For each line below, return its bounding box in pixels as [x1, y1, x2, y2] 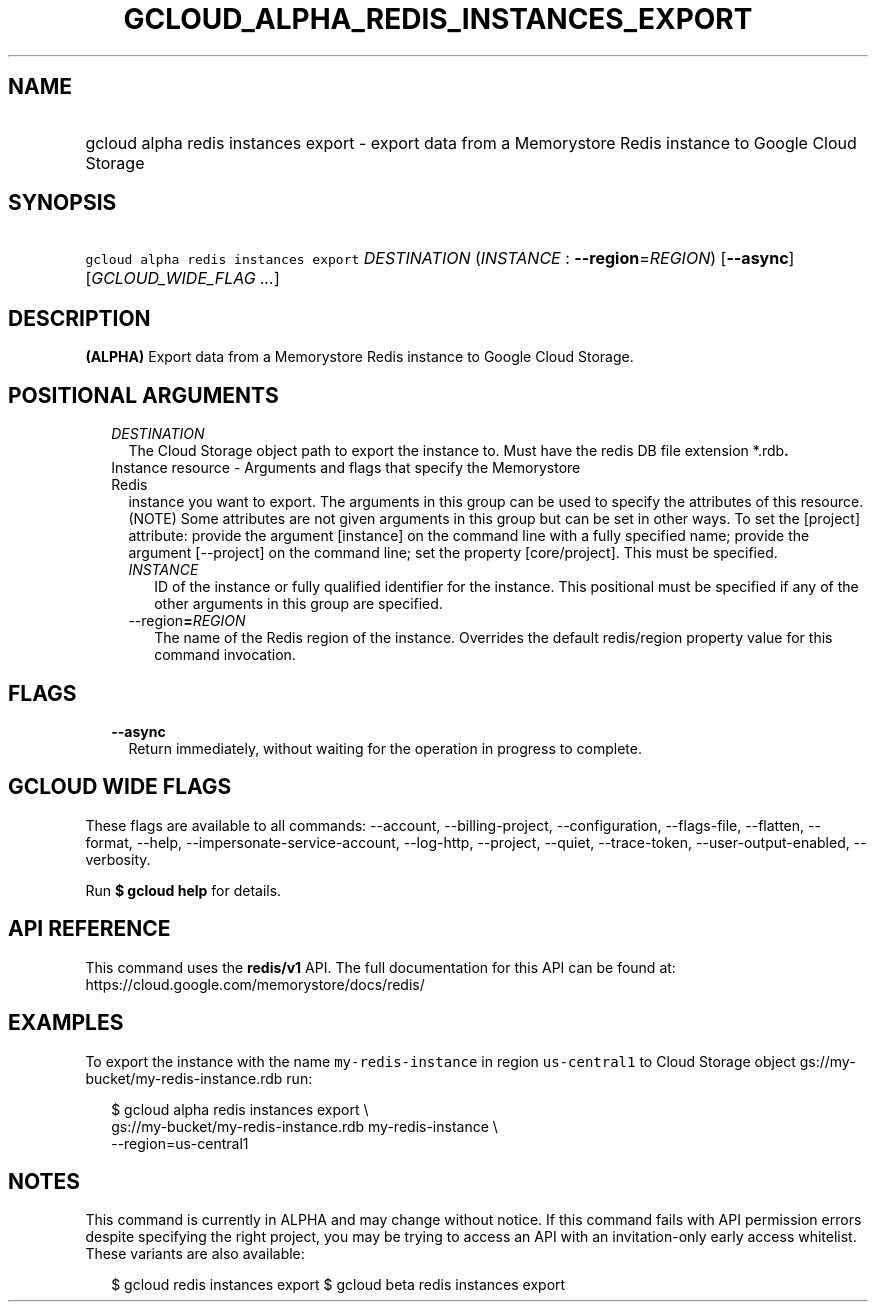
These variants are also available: [85, 1245, 305, 1263]
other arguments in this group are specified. [154, 595, 443, 613]
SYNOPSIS [8, 190, 117, 216]
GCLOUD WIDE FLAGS [8, 774, 232, 800]
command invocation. [154, 646, 296, 664]
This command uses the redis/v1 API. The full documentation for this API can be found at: [85, 958, 676, 976]
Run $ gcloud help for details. [85, 881, 282, 899]
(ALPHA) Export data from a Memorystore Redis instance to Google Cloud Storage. [85, 348, 634, 366]
